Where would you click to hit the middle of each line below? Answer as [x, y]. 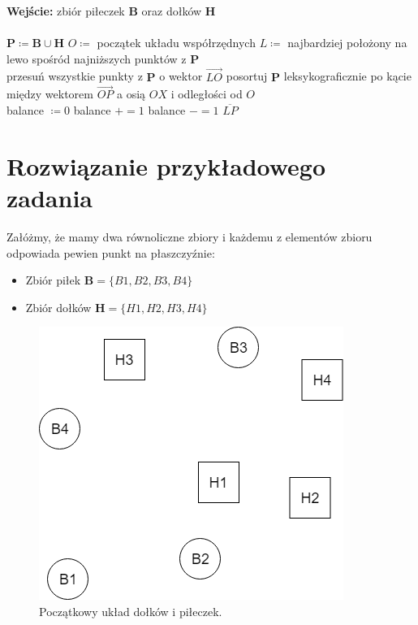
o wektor [181, 76]
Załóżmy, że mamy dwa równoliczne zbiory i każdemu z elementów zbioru [190, 236]
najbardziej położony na [347, 43]
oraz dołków [172, 11]
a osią [131, 94]
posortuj [247, 76]
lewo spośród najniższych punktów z [97, 58]
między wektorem [50, 94]
